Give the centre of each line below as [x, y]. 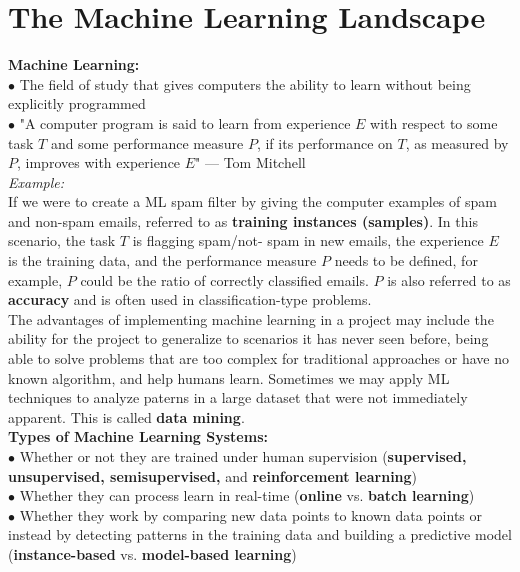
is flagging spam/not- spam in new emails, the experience [308, 240]
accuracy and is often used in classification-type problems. [190, 299]
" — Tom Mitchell [250, 162]
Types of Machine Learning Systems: [138, 436]
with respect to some [434, 122]
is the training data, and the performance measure [162, 260]
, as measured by [457, 142]
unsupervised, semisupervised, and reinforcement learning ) [213, 475]
